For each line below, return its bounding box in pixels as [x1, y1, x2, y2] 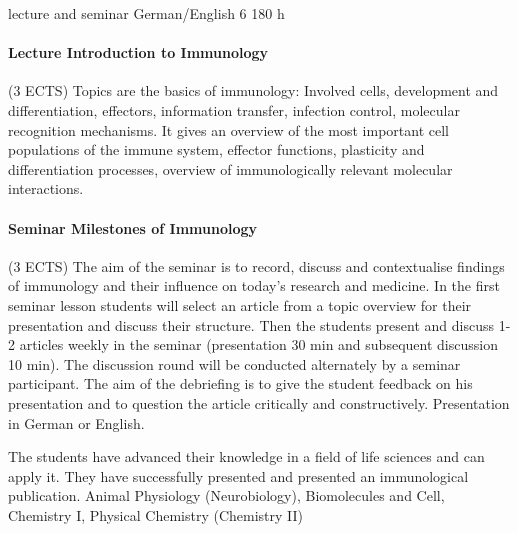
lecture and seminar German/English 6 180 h [8, 3, 285, 23]
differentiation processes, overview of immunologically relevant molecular [8, 158, 453, 179]
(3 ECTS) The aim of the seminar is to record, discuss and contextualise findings [8, 255, 505, 276]
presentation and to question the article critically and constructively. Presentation [8, 392, 510, 413]
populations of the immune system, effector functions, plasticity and [8, 139, 425, 160]
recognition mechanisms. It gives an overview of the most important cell [8, 119, 449, 140]
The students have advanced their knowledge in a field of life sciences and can [8, 446, 485, 467]
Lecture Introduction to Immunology [8, 42, 269, 63]
